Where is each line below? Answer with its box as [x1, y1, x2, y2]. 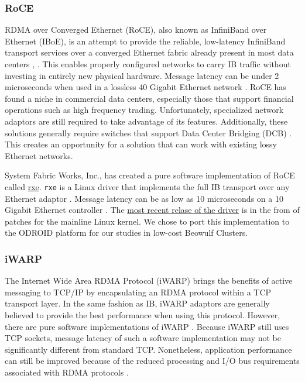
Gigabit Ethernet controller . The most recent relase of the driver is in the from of [5, 204, 300, 216]
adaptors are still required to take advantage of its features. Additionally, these [5, 115, 288, 127]
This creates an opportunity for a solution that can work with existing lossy [5, 138, 277, 150]
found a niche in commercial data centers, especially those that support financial [5, 92, 294, 104]
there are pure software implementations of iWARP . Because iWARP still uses [5, 320, 289, 332]
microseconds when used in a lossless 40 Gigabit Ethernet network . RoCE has [5, 81, 286, 93]
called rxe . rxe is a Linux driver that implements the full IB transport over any [5, 180, 290, 192]
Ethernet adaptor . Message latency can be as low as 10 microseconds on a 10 [5, 192, 283, 204]
